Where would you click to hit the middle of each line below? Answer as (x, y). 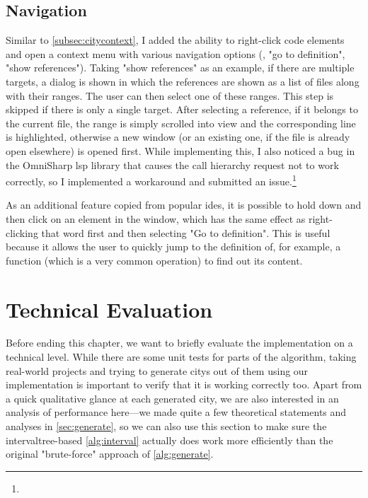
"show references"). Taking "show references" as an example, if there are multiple (180, 68)
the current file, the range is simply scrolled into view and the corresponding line (181, 123)
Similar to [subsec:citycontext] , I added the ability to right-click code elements (175, 40)
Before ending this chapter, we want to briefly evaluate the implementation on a (179, 343)
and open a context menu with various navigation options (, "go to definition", (176, 53)
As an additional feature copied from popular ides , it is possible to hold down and (184, 205)
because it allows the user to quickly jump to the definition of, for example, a (173, 247)
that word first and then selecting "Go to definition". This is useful (186, 232)
